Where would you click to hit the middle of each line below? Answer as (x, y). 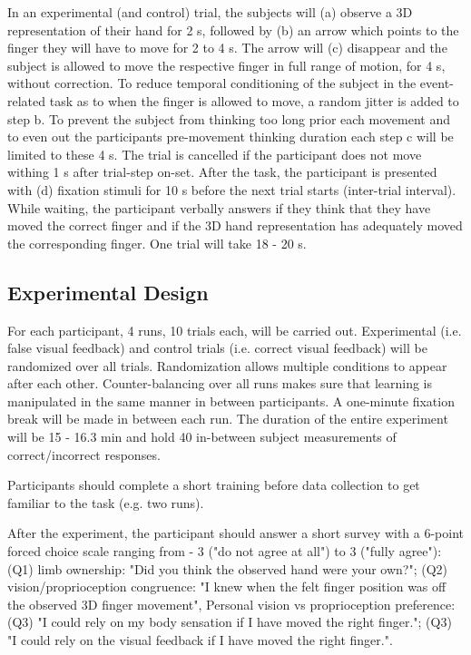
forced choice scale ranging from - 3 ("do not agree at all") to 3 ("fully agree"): (225, 551)
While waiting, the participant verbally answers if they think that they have (219, 207)
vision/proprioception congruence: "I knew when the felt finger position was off (227, 587)
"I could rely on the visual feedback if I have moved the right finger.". (200, 640)
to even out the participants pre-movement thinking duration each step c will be (231, 137)
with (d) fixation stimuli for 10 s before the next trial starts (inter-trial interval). (232, 189)
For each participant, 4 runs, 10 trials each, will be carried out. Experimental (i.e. (235, 330)
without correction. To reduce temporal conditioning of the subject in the (212, 83)
